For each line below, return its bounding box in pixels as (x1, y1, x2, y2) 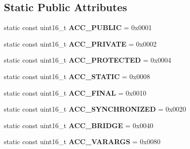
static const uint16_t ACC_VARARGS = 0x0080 (4, 136, 161, 147)
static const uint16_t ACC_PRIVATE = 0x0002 (4, 38, 157, 49)
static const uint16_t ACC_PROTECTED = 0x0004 (4, 55, 171, 65)
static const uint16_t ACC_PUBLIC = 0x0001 (4, 22, 152, 33)
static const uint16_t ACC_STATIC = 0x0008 (4, 71, 150, 81)
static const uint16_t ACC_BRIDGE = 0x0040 (4, 120, 153, 130)
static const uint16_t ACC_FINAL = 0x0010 (4, 87, 146, 98)
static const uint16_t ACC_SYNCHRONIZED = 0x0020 (4, 104, 186, 114)
